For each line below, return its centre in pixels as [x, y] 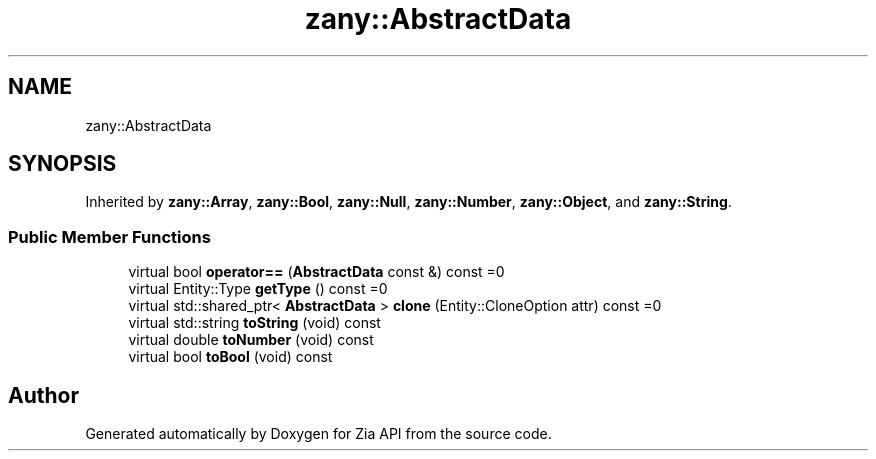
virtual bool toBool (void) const [230, 357]
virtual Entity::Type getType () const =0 [258, 289]
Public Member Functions [109, 236]
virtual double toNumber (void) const [251, 340]
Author [43, 395]
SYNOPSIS [62, 164]
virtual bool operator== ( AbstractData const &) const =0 [316, 272]
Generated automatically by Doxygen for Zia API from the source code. [318, 434]
